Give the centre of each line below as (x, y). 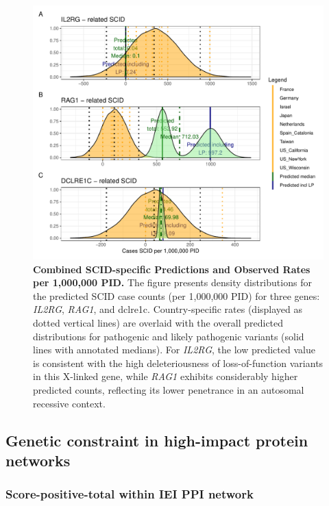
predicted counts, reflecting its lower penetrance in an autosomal (169, 389)
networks (38, 460)
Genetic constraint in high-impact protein (157, 440)
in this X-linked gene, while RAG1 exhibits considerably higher (166, 376)
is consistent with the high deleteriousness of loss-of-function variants (178, 363)
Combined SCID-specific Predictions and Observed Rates (172, 269)
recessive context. (69, 403)
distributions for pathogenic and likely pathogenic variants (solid (169, 336)
